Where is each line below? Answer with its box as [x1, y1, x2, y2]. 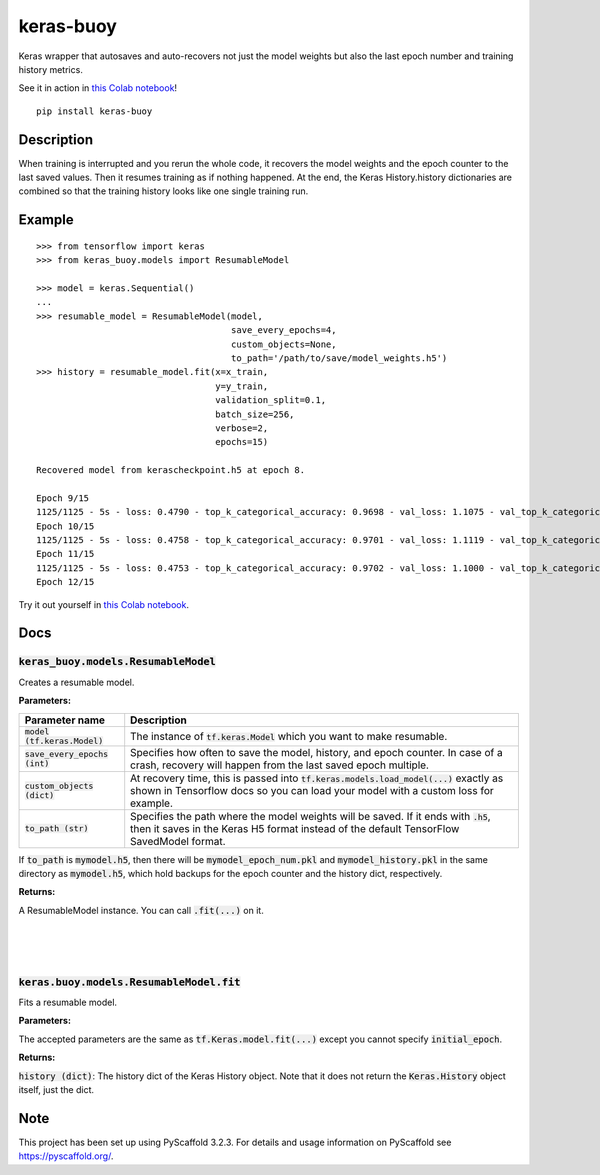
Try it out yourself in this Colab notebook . [18, 598, 190, 610]
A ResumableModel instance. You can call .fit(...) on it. [18, 904, 264, 916]
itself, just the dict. [18, 1083, 95, 1095]
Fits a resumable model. [18, 996, 118, 1008]
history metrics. [18, 63, 84, 75]
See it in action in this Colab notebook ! [18, 82, 178, 94]
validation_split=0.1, [215, 395, 327, 406]
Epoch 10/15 [36, 520, 95, 532]
